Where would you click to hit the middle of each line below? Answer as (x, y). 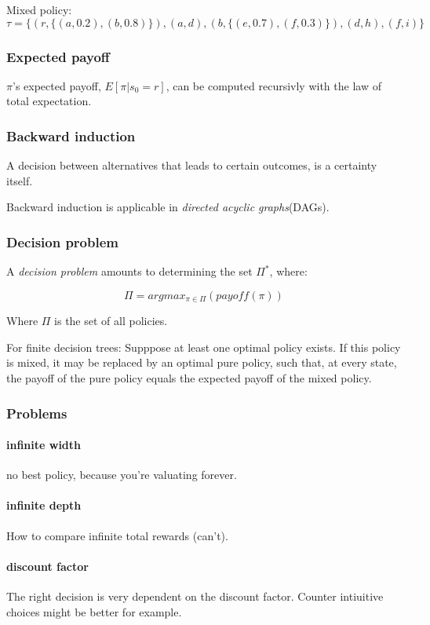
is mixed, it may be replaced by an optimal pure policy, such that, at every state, (202, 362)
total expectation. (49, 101)
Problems (37, 413)
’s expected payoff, (56, 85)
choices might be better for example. (94, 611)
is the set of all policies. (111, 321)
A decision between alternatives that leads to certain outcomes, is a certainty (192, 165)
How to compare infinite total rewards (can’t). (117, 535)
